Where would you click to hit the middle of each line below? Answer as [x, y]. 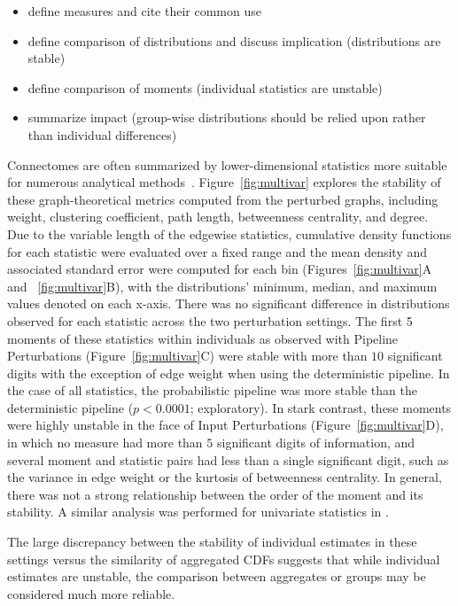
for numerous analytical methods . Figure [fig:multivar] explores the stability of [224, 182]
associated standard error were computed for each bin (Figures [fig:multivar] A [220, 269]
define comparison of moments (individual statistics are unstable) [205, 87]
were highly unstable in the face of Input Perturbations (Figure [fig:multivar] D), [225, 425]
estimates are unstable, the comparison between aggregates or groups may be [217, 576]
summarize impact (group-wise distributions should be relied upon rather [227, 117]
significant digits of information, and [316, 443]
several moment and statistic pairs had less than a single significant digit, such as [228, 459]
